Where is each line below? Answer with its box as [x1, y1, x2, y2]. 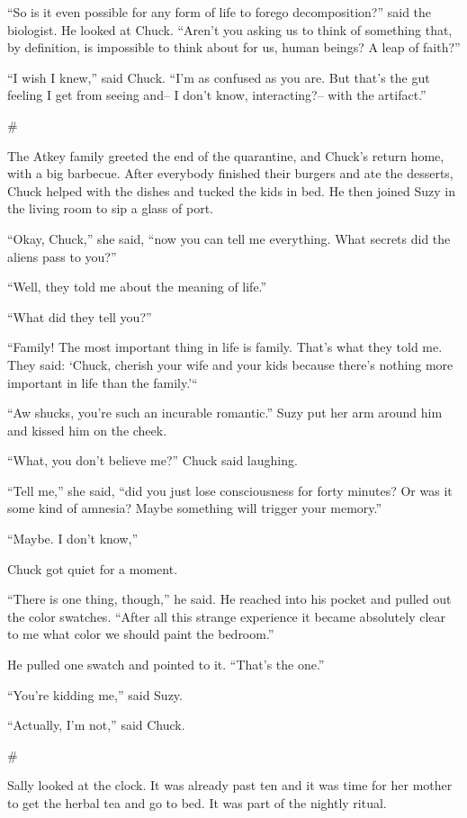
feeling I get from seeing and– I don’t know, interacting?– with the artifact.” [7, 85, 427, 104]
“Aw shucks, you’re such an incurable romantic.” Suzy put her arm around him [7, 403, 443, 422]
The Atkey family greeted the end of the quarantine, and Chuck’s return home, [7, 146, 445, 165]
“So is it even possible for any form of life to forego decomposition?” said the [7, 3, 432, 21]
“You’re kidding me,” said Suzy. [7, 685, 183, 704]
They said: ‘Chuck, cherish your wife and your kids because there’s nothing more [7, 355, 454, 373]
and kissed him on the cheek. [7, 420, 167, 439]
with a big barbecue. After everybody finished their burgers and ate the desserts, [7, 164, 454, 183]
